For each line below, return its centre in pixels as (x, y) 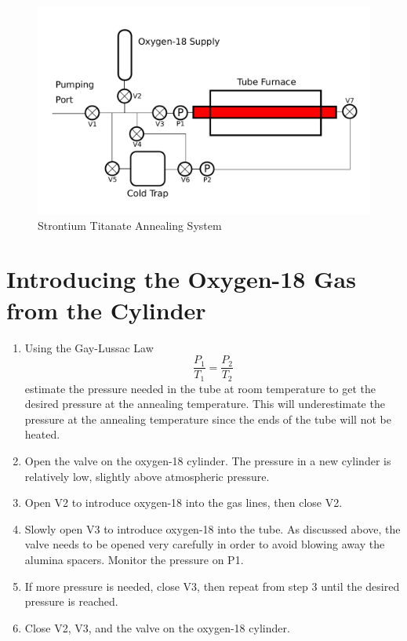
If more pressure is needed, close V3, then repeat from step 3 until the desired (212, 586)
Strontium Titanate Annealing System (130, 225)
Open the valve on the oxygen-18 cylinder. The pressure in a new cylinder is (208, 460)
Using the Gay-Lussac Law (89, 347)
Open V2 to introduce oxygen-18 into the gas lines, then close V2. (184, 503)
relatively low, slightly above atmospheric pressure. (147, 476)
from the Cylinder (106, 310)
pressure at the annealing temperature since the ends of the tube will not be (208, 419)
